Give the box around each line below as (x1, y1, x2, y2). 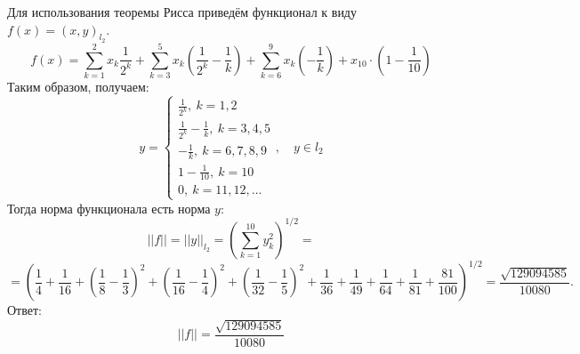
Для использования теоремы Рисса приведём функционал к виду (7, 3, 357, 20)
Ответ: (7, 301, 42, 319)
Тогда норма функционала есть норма (7, 198, 211, 217)
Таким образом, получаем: (7, 76, 149, 95)
